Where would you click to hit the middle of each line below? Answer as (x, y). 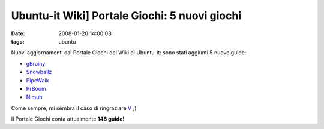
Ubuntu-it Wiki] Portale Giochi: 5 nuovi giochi (126, 16)
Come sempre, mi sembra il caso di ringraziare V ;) (74, 108)
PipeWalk (37, 80)
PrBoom (36, 88)
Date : (18, 33)
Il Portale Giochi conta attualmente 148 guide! (68, 119)
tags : (18, 41)
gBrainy (36, 63)
